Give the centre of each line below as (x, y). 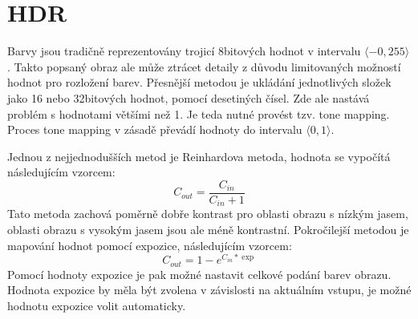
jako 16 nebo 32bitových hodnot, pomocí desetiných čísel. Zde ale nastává (189, 97)
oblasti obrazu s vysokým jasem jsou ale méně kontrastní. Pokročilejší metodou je (208, 229)
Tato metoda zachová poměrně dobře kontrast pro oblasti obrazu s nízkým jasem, (208, 214)
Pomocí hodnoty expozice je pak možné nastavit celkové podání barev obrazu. (199, 274)
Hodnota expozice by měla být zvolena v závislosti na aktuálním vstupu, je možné (209, 290)
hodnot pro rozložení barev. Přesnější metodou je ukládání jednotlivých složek (199, 82)
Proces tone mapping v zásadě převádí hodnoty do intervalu (155, 129)
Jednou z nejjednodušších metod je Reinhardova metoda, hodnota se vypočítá (199, 156)
